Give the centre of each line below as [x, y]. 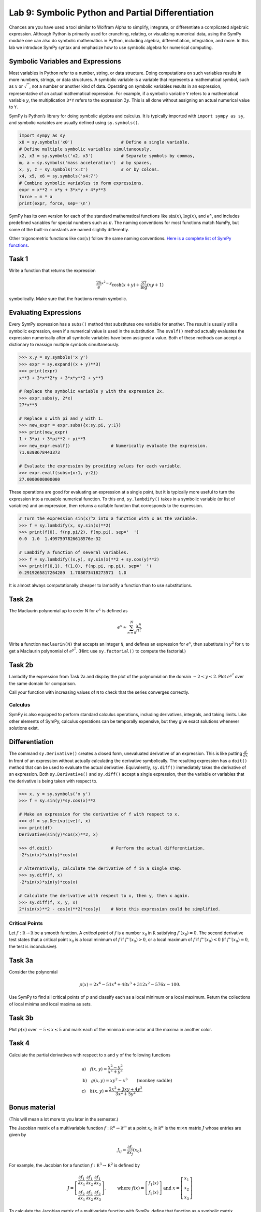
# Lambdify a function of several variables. [74, 552]
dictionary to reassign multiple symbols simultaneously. [64, 345]
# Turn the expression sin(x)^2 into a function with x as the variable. [108, 518]
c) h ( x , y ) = [95, 1091]
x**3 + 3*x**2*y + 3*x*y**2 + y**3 [61, 378]
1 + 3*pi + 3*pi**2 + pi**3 [52, 439]
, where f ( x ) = [124, 1188]
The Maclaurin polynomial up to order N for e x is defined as [68, 611]
